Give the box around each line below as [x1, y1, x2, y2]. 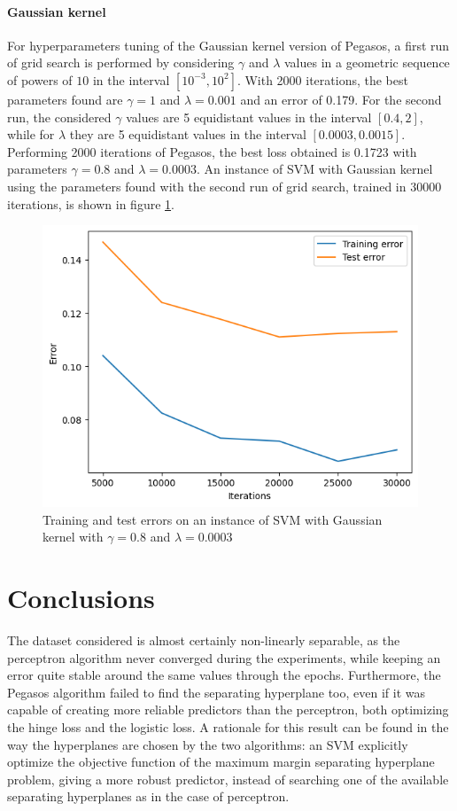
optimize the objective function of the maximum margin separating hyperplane [7, 753, 435, 771]
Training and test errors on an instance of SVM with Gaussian [43, 510, 383, 528]
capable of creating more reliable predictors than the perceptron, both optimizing [7, 700, 449, 719]
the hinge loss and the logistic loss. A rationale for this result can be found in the [7, 718, 449, 737]
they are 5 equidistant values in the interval [69, 125, 306, 144]
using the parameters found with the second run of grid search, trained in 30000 [7, 176, 442, 195]
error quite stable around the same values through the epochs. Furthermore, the [7, 666, 441, 684]
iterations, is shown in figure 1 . [7, 194, 174, 213]
